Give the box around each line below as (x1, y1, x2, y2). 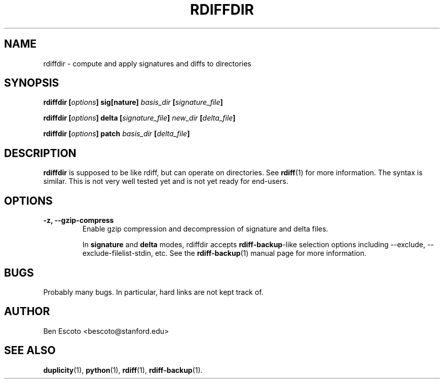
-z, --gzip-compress (43, 216, 114, 225)
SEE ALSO (4, 344, 56, 357)
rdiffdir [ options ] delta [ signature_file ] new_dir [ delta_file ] (43, 113, 236, 123)
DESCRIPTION (4, 146, 77, 160)
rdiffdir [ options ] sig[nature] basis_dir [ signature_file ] (43, 98, 223, 107)
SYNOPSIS (4, 76, 59, 90)
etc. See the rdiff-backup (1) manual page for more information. (155, 249, 366, 258)
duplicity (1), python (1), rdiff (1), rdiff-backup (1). (43, 365, 203, 374)
